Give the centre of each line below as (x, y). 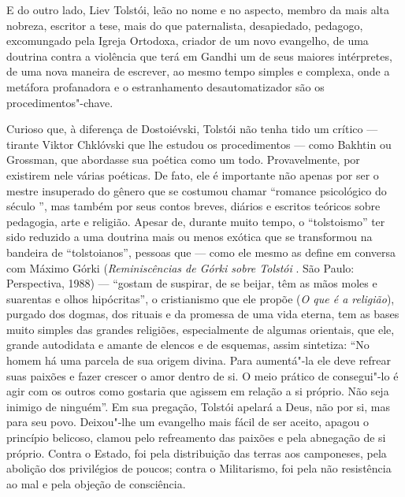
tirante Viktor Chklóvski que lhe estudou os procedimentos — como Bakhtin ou (199, 144)
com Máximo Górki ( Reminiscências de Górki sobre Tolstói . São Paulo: (180, 267)
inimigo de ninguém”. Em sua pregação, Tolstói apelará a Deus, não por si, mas (198, 406)
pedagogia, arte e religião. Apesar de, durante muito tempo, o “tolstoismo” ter (196, 221)
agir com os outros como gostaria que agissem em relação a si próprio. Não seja (198, 391)
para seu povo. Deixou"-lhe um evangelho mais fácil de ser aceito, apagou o (188, 422)
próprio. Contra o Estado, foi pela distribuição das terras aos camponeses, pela (197, 452)
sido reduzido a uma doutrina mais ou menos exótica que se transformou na (189, 237)
